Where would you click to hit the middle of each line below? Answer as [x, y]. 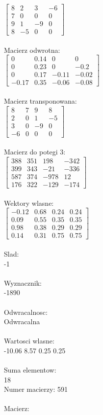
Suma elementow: [30, 370]
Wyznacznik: [23, 283]
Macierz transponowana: [40, 101]
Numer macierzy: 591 [36, 389]
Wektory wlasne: [29, 203]
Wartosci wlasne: [29, 341]
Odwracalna [22, 321]
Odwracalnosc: [26, 312]
